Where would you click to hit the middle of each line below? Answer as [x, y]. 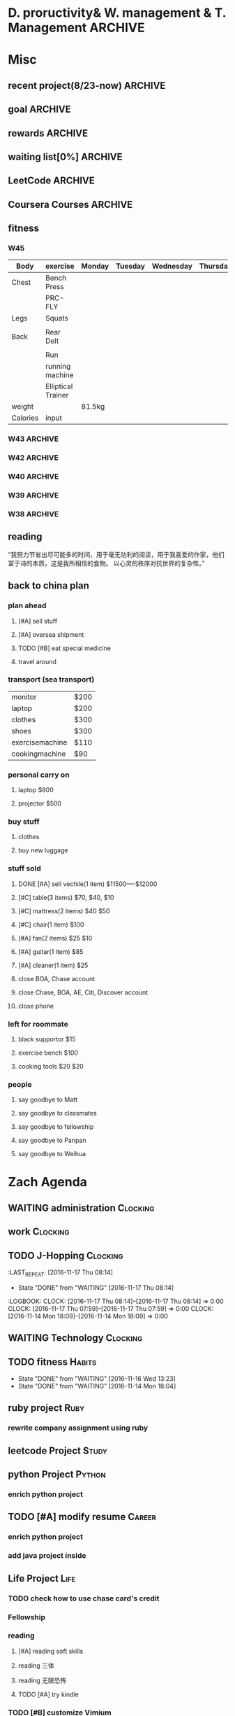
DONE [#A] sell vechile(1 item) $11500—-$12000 [88, 884]
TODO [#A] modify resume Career [82, 1517]
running [58, 367]
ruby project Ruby [46, 1408]
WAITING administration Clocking [81, 1208]
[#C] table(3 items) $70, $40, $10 [66, 897]
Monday [95, 266]
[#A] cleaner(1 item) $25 [53, 965]
